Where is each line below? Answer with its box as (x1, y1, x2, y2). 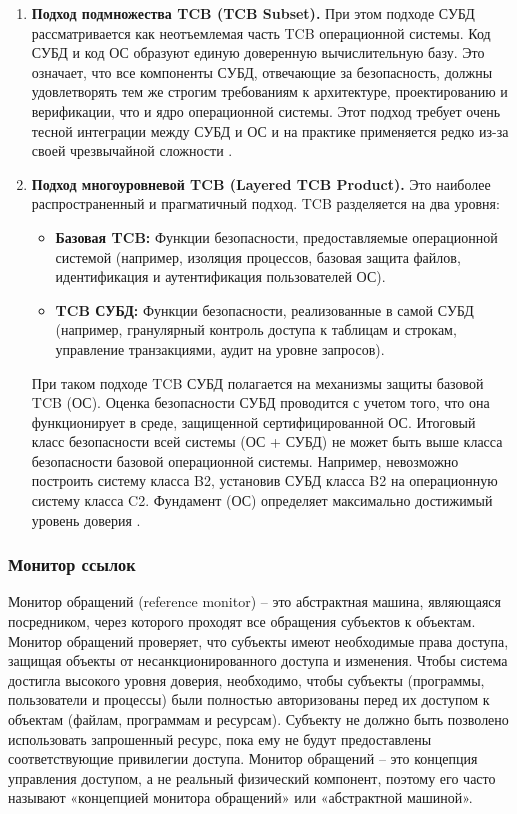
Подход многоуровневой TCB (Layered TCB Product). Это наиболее (31, 173, 491, 194)
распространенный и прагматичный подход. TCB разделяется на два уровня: (31, 193, 500, 214)
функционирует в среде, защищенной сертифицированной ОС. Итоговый (31, 411, 476, 432)
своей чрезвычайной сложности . (31, 140, 233, 161)
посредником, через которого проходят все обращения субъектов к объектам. (8, 611, 476, 632)
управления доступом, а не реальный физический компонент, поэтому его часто (8, 767, 496, 788)
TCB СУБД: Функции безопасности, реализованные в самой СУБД (55, 299, 474, 320)
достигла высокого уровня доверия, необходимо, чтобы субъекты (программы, (8, 669, 485, 690)
